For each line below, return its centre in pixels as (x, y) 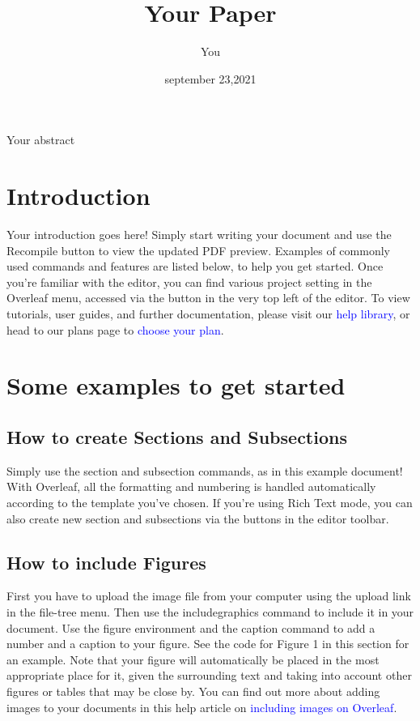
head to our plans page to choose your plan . (115, 329)
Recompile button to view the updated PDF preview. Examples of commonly (198, 250)
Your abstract (41, 140)
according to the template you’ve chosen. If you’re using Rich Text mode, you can (210, 502)
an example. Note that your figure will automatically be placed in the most (193, 659)
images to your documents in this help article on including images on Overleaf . (202, 707)
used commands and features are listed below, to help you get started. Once (195, 266)
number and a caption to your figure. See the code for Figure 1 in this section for (208, 644)
